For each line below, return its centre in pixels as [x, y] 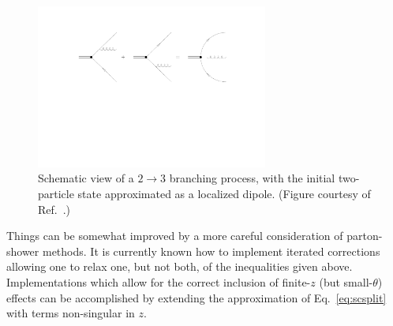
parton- [365, 236]
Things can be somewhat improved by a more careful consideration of [175, 236]
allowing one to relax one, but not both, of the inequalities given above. [180, 266]
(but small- [346, 281]
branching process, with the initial [252, 178]
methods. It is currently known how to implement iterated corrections [211, 251]
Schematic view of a [86, 178]
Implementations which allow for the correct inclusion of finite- [159, 281]
